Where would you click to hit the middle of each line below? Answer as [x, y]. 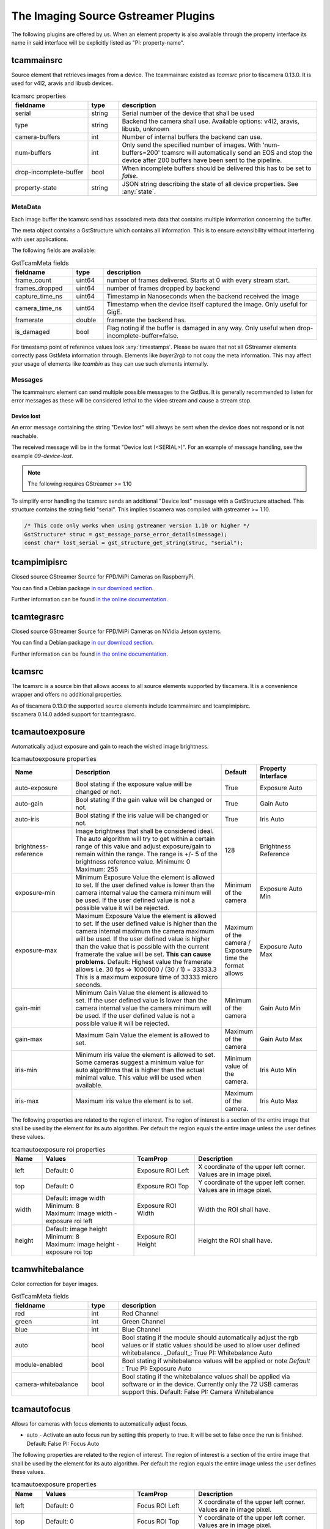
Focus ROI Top [158, 1521]
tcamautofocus [41, 1409]
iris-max [27, 1101]
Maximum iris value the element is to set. [134, 1101]
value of [237, 1066]
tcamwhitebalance [48, 1269]
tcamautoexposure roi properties [59, 1149]
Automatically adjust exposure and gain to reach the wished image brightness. [110, 746]
